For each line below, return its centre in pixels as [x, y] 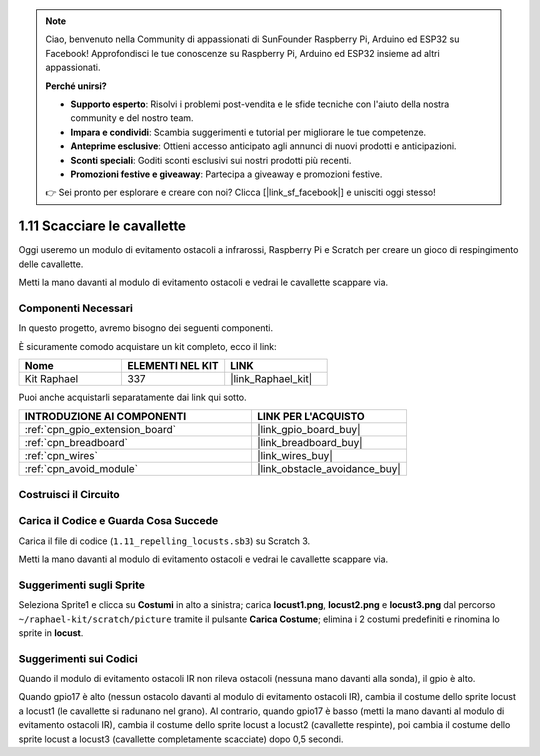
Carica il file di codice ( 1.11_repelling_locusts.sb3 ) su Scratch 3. [164, 541]
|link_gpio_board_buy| [308, 430]
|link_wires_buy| [295, 456]
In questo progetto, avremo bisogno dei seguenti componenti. [146, 328]
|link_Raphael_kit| [271, 378]
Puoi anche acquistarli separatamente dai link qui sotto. [132, 397]
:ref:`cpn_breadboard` [76, 443]
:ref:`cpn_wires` [61, 456]
